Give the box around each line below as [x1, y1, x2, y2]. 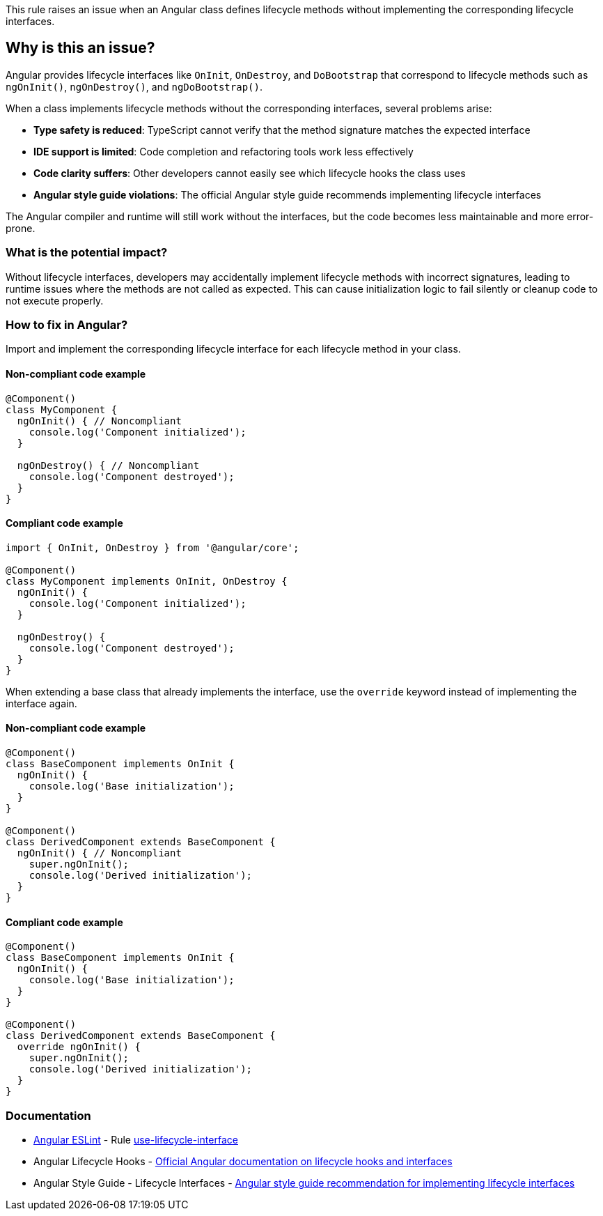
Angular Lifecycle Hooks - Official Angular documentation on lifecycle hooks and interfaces [33, 1155, 453, 1167]
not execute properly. [6, 294, 104, 307]
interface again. [6, 697, 77, 709]
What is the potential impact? [6, 245, 168, 260]
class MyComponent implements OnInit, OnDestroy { [6, 575, 288, 587]
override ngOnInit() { [17, 1041, 141, 1053]
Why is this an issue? [6, 39, 155, 57]
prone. [6, 222, 36, 234]
